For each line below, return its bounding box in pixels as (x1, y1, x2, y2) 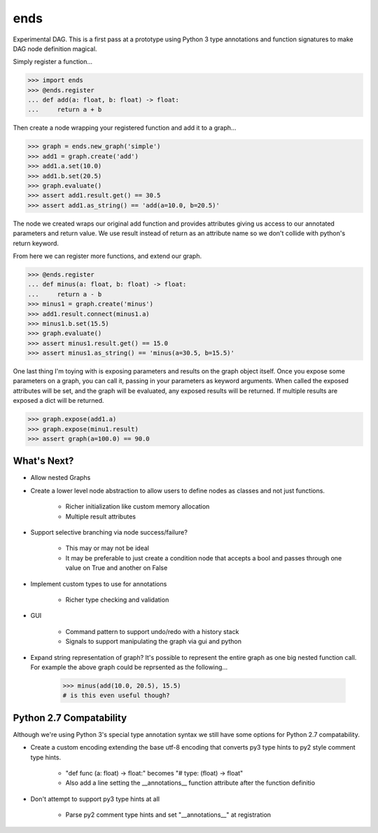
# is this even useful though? (62, 691, 171, 700)
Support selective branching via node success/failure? (30, 528, 188, 537)
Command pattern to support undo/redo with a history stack (65, 627, 239, 635)
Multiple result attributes (65, 512, 136, 521)
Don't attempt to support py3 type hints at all (30, 794, 160, 803)
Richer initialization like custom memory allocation (65, 502, 210, 511)
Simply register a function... (13, 57, 93, 66)
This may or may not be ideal (65, 544, 150, 553)
